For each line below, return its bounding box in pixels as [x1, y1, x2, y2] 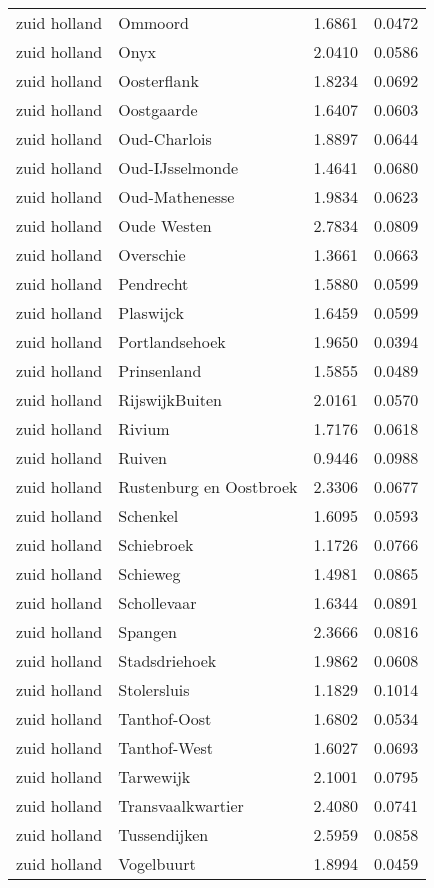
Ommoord [118, 11, 189, 34]
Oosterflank [118, 69, 199, 92]
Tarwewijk [118, 765, 191, 788]
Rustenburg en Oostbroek [118, 475, 298, 498]
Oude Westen [118, 214, 212, 237]
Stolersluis [118, 678, 190, 701]
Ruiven [118, 446, 167, 469]
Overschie [118, 243, 186, 266]
